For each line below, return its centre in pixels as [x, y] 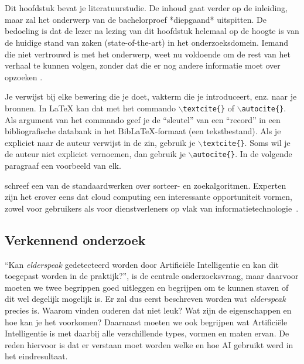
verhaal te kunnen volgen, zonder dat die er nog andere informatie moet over [143, 65]
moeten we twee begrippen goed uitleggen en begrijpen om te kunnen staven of [147, 287]
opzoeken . [24, 76]
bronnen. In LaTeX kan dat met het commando [90, 108]
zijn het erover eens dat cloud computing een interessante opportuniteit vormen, [148, 197]
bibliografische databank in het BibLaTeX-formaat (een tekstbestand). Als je [143, 131]
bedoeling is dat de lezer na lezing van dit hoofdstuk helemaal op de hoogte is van [152, 31]
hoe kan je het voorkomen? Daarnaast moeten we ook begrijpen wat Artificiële [146, 322]
